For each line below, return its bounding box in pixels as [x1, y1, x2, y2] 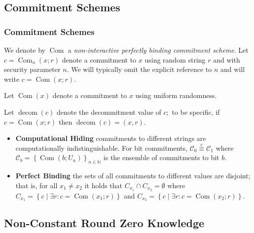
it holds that [84, 180, 123, 190]
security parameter [4, 64, 61, 74]
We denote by [4, 45, 45, 55]
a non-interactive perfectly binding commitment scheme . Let [68, 45, 249, 55]
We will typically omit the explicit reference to [71, 64, 212, 74]
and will [220, 64, 245, 74]
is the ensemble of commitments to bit [103, 152, 219, 163]
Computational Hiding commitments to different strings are [15, 133, 206, 143]
